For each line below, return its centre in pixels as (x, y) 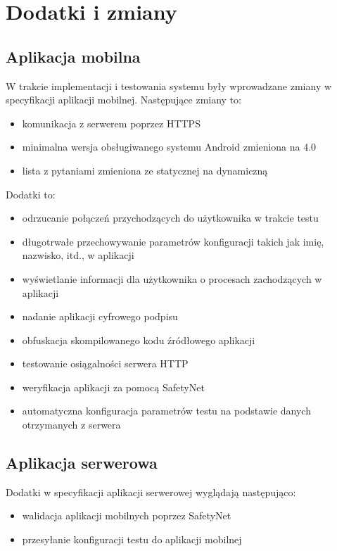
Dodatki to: (31, 194)
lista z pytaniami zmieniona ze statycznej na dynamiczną (145, 170)
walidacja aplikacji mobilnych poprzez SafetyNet (127, 515)
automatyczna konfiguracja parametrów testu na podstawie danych (166, 411)
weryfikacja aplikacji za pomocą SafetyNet (113, 387)
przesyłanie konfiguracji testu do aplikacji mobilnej (132, 539)
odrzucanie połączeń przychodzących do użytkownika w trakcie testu (170, 218)
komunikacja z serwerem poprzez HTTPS (111, 123)
